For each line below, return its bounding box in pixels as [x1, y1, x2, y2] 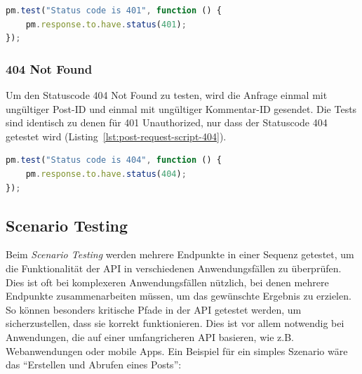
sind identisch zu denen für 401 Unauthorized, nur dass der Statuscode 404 [6, 115, 328, 130]
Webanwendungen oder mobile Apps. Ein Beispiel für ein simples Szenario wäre [6, 343, 348, 358]
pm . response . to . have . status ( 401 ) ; [25, 19, 187, 29]
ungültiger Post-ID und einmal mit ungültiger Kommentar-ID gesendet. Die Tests [6, 101, 357, 116]
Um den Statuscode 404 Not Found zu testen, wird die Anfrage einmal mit [6, 88, 328, 102]
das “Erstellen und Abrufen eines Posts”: [6, 357, 182, 372]
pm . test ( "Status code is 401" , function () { [6, 6, 222, 15]
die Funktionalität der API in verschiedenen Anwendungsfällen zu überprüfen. [6, 260, 342, 275]
